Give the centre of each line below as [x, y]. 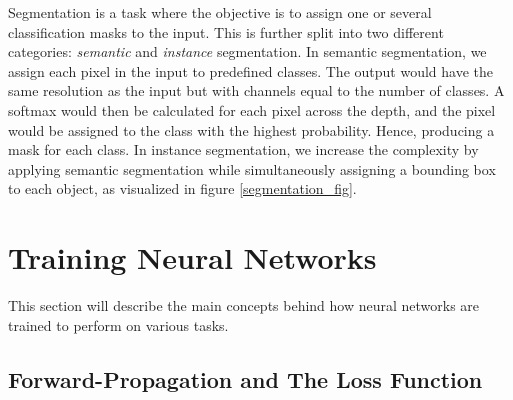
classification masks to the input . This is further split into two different [226, 31]
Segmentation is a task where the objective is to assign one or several [220, 12]
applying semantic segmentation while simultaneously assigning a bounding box [252, 168]
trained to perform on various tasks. [118, 324]
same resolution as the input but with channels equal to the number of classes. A [256, 90]
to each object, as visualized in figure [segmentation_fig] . [182, 188]
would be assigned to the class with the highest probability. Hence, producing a [251, 129]
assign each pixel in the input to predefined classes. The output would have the [250, 70]
